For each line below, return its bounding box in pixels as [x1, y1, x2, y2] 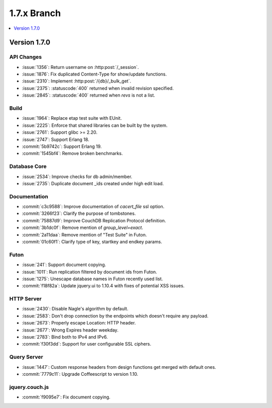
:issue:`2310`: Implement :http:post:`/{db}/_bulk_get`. [22, 78, 131, 84]
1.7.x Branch [9, 8, 61, 19]
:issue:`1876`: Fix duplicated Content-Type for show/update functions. [22, 71, 167, 77]
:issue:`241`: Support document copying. [22, 262, 106, 268]
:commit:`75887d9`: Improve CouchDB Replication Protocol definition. [22, 217, 166, 223]
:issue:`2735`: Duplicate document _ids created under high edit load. [22, 180, 164, 186]
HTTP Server [9, 295, 42, 302]
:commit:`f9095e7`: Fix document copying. [22, 394, 111, 400]
